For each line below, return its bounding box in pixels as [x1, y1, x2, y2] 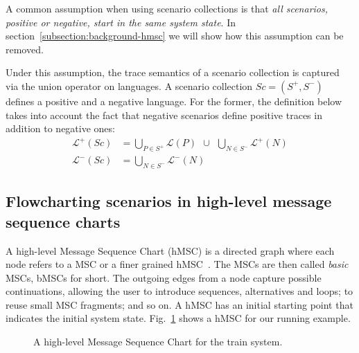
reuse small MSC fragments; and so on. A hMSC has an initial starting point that [6, 297, 353, 311]
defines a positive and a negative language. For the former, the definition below [6, 93, 342, 108]
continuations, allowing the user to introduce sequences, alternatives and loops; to [6, 284, 353, 298]
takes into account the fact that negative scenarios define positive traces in [6, 107, 322, 122]
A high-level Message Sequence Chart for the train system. [33, 334, 283, 349]
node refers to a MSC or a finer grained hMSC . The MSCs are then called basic [6, 257, 349, 271]
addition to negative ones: [6, 121, 115, 136]
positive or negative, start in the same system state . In [6, 15, 236, 29]
